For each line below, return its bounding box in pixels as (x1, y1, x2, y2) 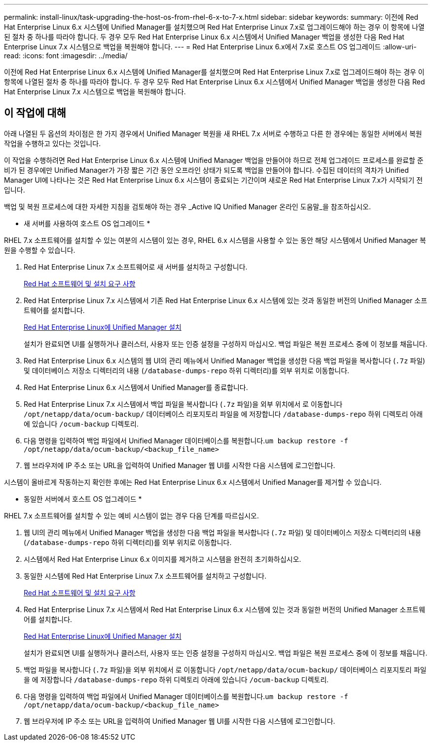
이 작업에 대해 (4, 107, 66, 119)
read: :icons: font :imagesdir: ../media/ (4, 51, 128, 60)
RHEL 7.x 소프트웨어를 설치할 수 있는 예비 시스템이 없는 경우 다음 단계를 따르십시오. (4, 511, 259, 520)
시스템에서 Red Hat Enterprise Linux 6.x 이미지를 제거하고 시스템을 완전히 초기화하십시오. (24, 554, 301, 563)
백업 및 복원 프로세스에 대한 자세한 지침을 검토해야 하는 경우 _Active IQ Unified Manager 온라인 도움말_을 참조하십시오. (4, 202, 371, 211)
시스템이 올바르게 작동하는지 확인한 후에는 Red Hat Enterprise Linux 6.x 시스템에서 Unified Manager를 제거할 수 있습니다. (4, 477, 382, 486)
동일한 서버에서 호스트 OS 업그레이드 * (24, 494, 142, 503)
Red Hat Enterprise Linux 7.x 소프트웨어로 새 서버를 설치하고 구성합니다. (24, 262, 248, 271)
